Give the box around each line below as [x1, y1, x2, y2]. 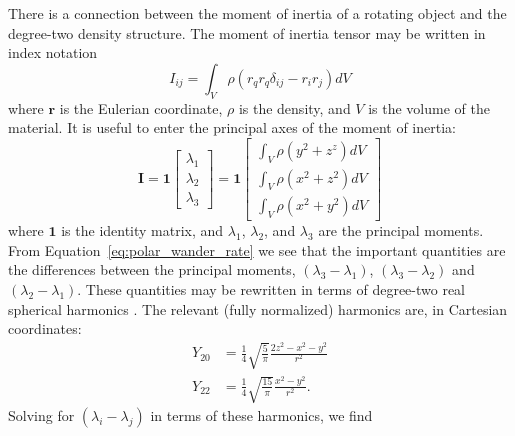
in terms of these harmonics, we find [150, 404, 373, 425]
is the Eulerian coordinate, [59, 97, 223, 118]
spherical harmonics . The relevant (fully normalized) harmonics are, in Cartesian [8, 298, 508, 319]
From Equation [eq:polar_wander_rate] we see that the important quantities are [8, 239, 506, 260]
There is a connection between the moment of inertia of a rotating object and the [8, 3, 507, 23]
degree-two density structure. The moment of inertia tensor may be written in [8, 22, 486, 43]
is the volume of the [368, 97, 490, 118]
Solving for [8, 404, 75, 425]
